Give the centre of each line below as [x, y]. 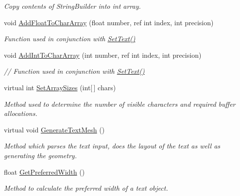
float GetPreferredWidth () [44, 171]
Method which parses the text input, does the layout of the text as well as [112, 146]
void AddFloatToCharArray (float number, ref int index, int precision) [109, 22]
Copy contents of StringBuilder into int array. [72, 6]
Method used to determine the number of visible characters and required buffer [120, 104]
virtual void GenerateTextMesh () [54, 129]
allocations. [21, 113]
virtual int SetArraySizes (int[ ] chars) [60, 87]
